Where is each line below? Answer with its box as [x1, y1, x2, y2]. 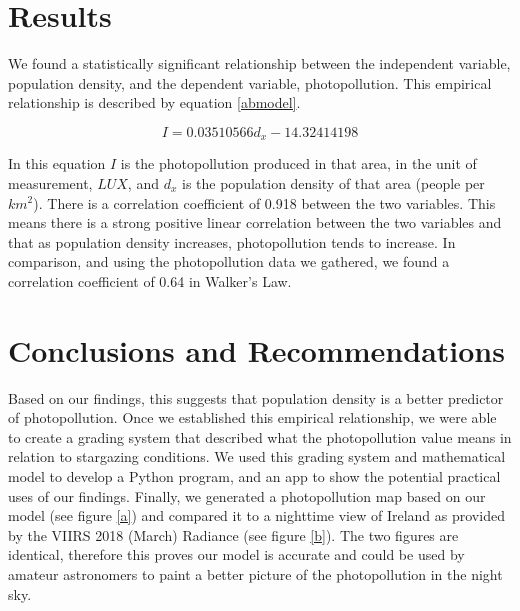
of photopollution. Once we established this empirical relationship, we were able [8, 407, 497, 428]
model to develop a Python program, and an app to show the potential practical [8, 466, 501, 487]
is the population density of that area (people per [181, 172, 485, 193]
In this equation [8, 153, 106, 174]
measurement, [8, 172, 93, 193]
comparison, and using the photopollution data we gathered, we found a [8, 251, 450, 272]
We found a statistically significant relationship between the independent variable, [8, 53, 511, 74]
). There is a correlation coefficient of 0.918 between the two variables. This [33, 192, 496, 213]
